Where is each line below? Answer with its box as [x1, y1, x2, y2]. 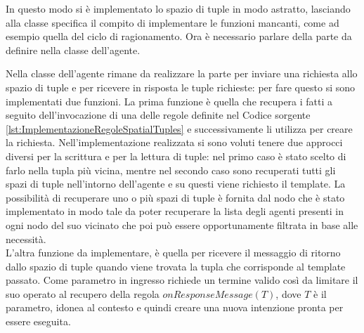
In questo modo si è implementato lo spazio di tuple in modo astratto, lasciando [6, 1, 351, 15]
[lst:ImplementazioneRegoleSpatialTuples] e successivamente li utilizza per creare [6, 121, 353, 136]
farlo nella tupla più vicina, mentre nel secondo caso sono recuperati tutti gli [6, 162, 336, 177]
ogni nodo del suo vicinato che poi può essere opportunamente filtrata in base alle [6, 217, 358, 232]
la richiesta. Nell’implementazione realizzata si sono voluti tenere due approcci [6, 135, 343, 150]
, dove [275, 286, 301, 301]
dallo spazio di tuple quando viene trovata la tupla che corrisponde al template [6, 259, 346, 273]
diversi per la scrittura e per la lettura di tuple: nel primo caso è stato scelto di [6, 148, 346, 163]
